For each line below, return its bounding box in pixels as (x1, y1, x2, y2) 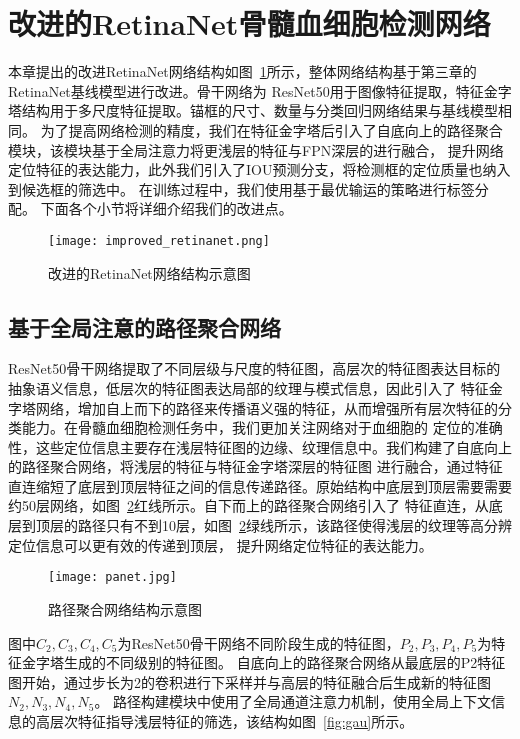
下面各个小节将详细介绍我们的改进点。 (40, 198, 293, 219)
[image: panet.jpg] (48, 570, 177, 585)
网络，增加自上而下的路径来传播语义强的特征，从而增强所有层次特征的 (35, 397, 498, 418)
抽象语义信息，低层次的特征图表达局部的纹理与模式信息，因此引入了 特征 (8, 377, 489, 398)
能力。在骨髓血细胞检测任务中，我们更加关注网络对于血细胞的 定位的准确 (21, 417, 503, 438)
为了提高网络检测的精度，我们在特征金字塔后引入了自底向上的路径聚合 (40, 119, 503, 140)
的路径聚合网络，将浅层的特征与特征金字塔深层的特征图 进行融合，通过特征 (8, 456, 503, 477)
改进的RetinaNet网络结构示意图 (48, 262, 251, 283)
